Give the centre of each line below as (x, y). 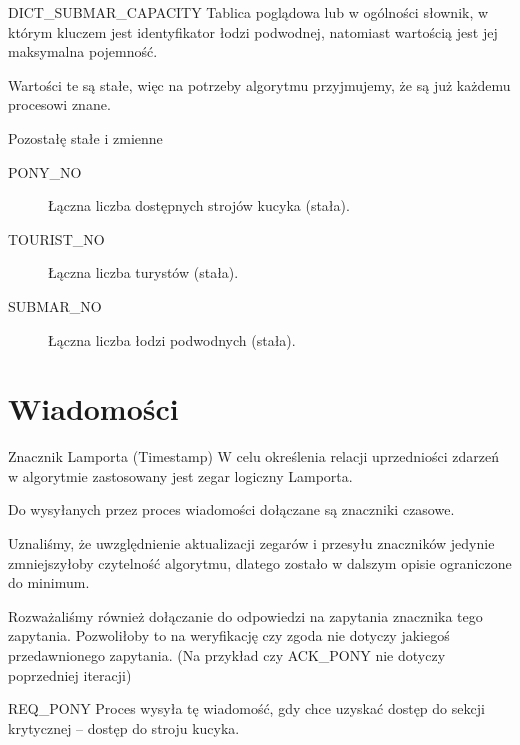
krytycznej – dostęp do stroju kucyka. (124, 727)
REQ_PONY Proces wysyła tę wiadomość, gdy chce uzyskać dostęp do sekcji (246, 708)
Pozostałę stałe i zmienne (85, 137)
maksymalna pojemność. (83, 51)
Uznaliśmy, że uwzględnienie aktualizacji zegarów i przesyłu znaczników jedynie (251, 543)
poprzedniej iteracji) (70, 674)
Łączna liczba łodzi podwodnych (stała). (172, 339)
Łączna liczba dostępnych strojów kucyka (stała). (199, 205)
